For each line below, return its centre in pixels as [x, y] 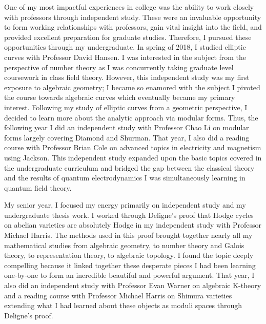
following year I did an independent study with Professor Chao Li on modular [127, 127]
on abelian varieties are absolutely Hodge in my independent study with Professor [133, 225]
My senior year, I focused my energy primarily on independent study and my [125, 205]
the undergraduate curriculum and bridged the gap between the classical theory [129, 167]
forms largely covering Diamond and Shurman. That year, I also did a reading [127, 137]
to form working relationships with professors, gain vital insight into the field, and [133, 27]
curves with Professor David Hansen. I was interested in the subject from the [125, 57]
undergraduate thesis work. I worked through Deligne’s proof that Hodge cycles [129, 215]
